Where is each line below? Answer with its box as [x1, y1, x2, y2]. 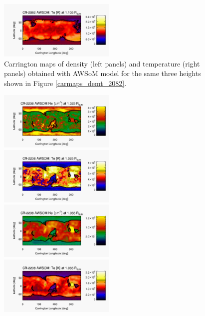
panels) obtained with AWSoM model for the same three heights [4, 68, 201, 78]
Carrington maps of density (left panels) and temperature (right [4, 58, 200, 68]
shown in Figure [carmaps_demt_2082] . [4, 77, 127, 88]
